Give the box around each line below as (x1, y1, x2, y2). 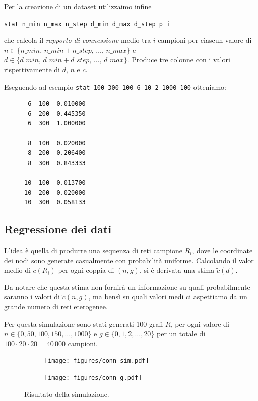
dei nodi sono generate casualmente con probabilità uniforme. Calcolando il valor (4, 255, 254, 265)
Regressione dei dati (4, 221, 112, 237)
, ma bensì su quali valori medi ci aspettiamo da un (88, 291, 247, 302)
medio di (4, 265, 31, 275)
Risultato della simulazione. (24, 388, 109, 399)
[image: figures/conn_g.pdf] (44, 374, 142, 382)
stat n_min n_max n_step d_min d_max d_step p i (4, 20, 170, 28)
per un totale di (157, 328, 206, 339)
